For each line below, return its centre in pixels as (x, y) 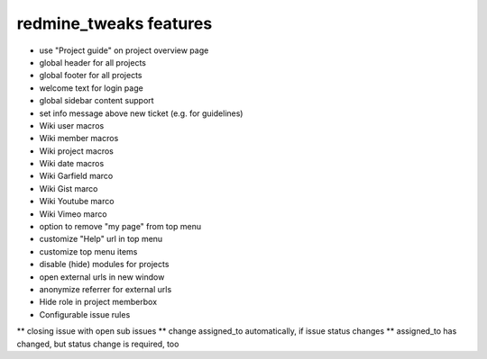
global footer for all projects (91, 76)
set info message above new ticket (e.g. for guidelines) (141, 113)
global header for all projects (92, 62)
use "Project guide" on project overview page (124, 50)
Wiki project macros (77, 151)
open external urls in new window (102, 277)
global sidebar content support (96, 101)
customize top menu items (88, 251)
